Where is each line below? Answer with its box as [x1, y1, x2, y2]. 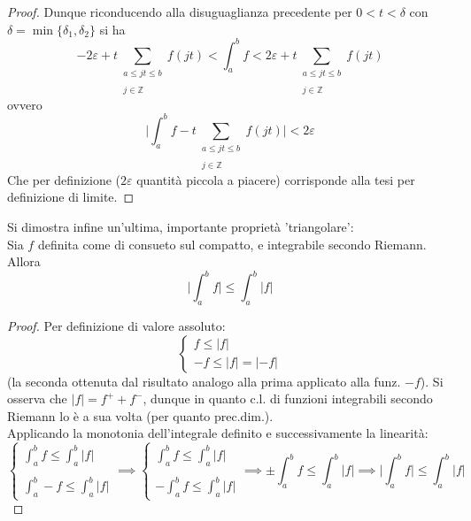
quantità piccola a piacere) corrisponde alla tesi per [136, 170, 415, 188]
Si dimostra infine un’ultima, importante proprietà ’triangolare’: [7, 217, 354, 235]
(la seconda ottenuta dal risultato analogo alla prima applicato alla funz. [7, 372, 401, 390]
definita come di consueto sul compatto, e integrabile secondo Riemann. [37, 234, 427, 253]
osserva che [7, 389, 67, 408]
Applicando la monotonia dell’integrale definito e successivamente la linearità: [7, 424, 429, 442]
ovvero [7, 95, 42, 113]
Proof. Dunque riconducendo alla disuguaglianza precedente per [7, 3, 352, 20]
